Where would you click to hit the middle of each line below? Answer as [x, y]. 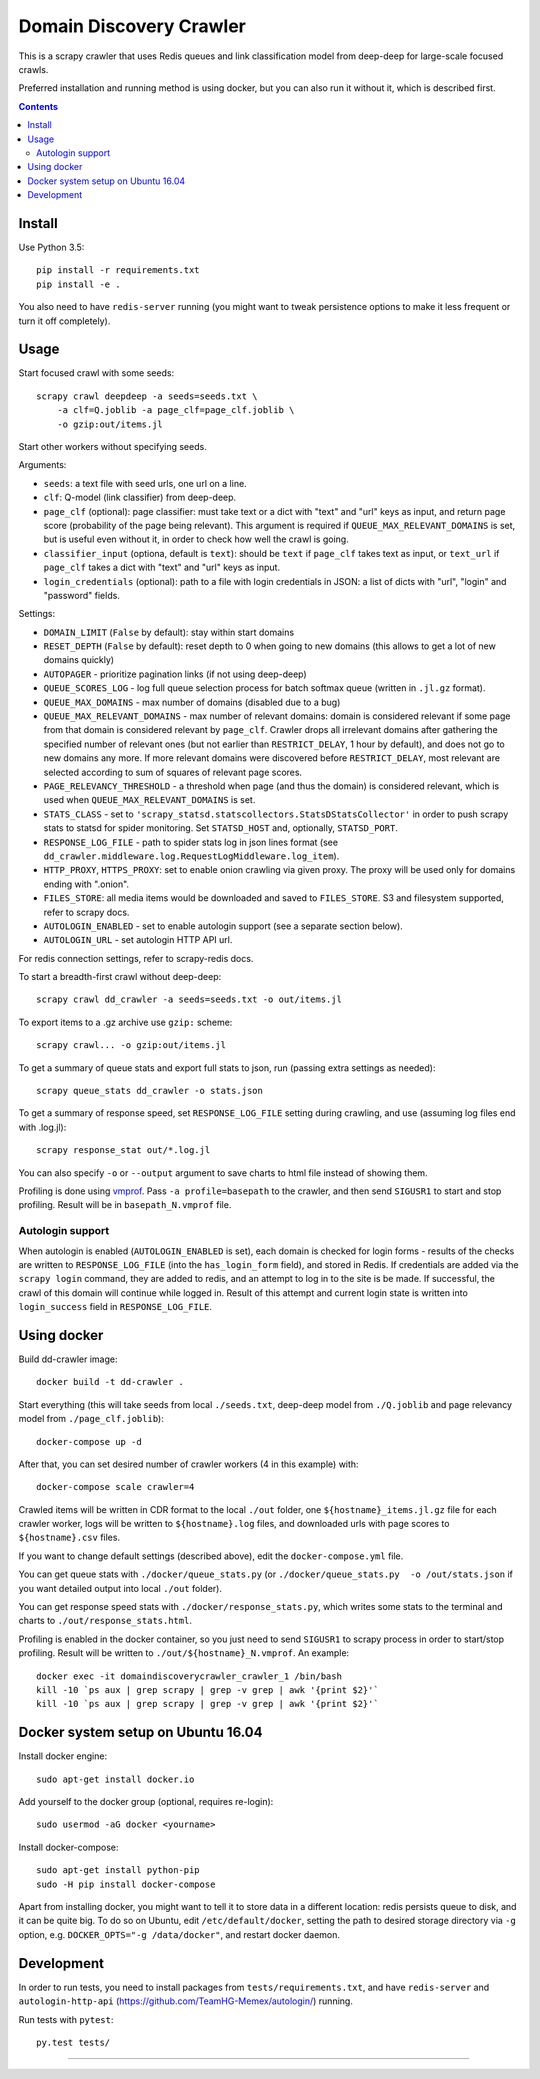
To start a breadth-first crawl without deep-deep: [120, 977]
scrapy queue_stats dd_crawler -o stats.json [150, 1091]
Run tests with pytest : [66, 2019]
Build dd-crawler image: [68, 1359]
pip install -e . [78, 284]
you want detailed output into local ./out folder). [120, 1588]
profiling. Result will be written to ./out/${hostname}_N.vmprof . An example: [184, 1653]
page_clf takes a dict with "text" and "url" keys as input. [161, 567]
